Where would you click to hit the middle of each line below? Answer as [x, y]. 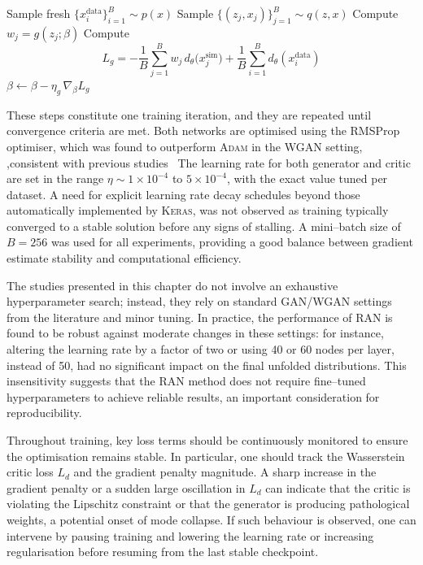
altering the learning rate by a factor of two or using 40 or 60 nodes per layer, [201, 349]
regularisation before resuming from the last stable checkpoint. [163, 552]
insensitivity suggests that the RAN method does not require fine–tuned [186, 381]
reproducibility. [44, 413]
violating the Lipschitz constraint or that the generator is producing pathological [208, 504]
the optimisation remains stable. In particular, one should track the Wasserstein [206, 456]
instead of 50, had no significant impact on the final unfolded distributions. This [207, 365]
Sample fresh [39, 13]
